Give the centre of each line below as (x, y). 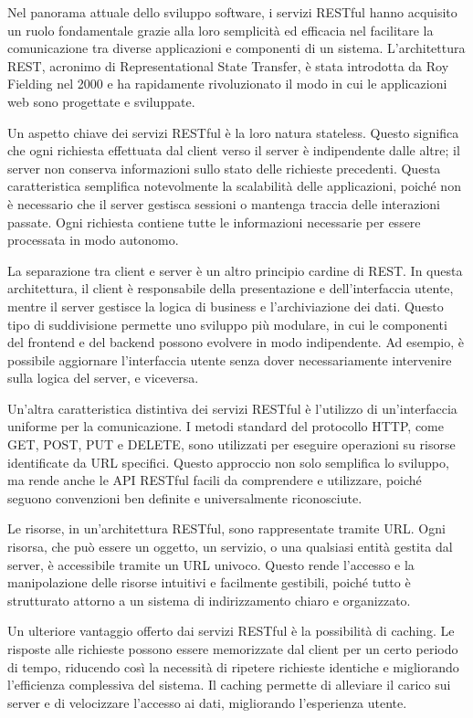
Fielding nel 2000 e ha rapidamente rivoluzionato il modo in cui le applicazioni (227, 84)
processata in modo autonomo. (93, 240)
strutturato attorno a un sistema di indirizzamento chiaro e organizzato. (209, 600)
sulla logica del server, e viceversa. (103, 378)
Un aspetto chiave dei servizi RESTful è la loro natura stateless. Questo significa (233, 132)
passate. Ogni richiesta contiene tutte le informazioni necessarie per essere (214, 222)
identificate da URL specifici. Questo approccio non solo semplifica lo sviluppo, (228, 462)
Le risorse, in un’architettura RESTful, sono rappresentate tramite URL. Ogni (226, 528)
